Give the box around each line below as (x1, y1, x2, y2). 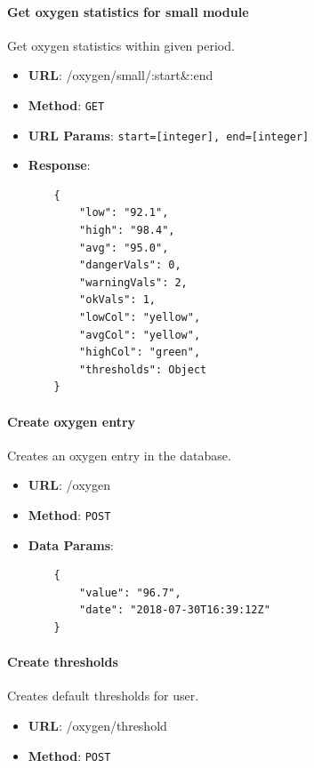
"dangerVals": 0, (79, 259, 181, 272)
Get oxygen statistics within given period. (7, 36, 235, 54)
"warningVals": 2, (79, 276, 188, 289)
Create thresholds (7, 652, 118, 671)
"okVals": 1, (79, 293, 156, 307)
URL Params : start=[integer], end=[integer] (28, 125, 310, 144)
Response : (28, 156, 91, 174)
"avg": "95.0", (79, 241, 169, 254)
